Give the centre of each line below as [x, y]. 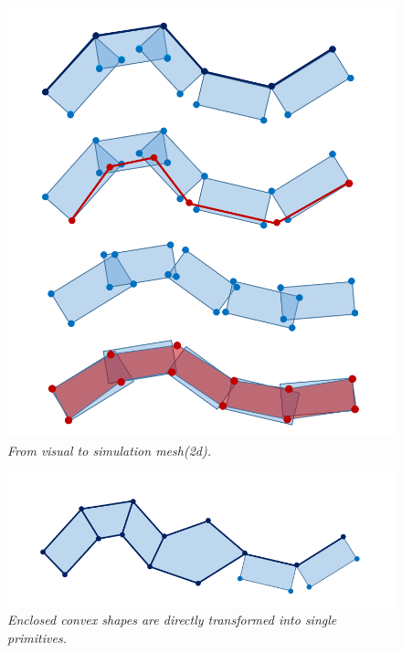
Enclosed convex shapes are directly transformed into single [172, 620]
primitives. [37, 637]
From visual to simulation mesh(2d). [109, 450]
